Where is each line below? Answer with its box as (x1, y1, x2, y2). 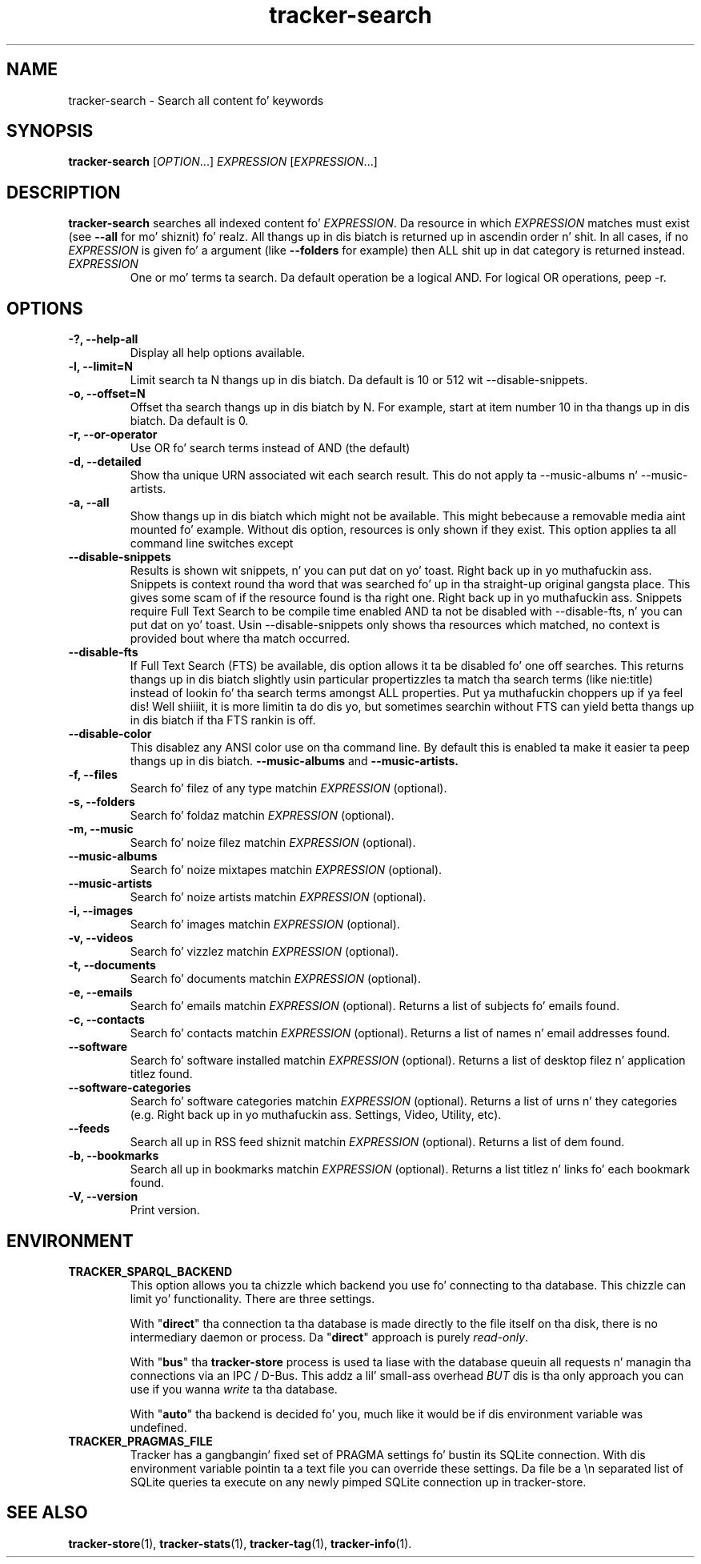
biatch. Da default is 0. (130, 414, 249, 428)
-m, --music (68, 822, 134, 836)
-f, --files (68, 768, 118, 782)
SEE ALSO (6, 1502, 88, 1523)
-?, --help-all (68, 332, 138, 347)
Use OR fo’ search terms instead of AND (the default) (130, 441, 411, 455)
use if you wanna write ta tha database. (130, 1382, 338, 1396)
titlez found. (130, 1067, 193, 1081)
